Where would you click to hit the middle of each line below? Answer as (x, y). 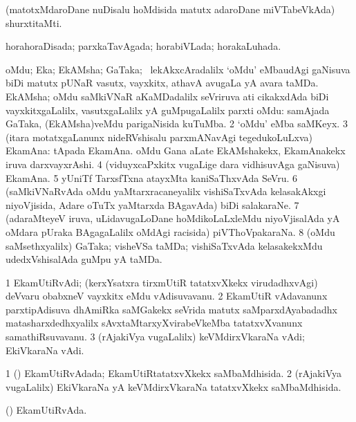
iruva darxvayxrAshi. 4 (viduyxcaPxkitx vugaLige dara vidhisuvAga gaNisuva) (173, 164)
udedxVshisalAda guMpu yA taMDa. (84, 259)
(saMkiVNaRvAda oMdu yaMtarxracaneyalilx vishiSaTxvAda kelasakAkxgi (166, 191)
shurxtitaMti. (34, 22)
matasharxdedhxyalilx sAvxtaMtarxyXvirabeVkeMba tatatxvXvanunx (154, 323)
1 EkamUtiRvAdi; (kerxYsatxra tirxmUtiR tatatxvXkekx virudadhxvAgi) (162, 282)
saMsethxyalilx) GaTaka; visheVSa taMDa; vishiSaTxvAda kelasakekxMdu (164, 245)
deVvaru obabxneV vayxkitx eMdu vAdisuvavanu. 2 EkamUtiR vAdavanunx (167, 296)
